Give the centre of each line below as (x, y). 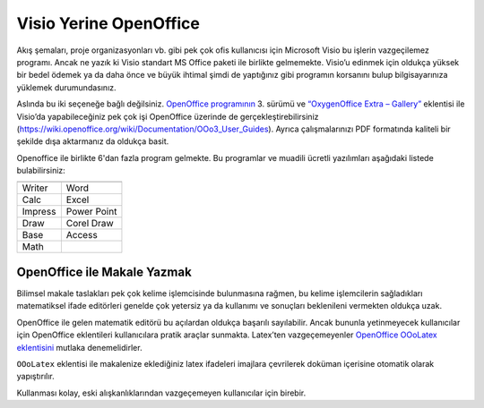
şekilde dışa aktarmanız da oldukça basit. (93, 141)
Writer (35, 188)
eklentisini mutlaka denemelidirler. (79, 347)
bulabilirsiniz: (41, 171)
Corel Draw (90, 224)
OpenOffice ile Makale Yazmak (104, 272)
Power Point (91, 212)
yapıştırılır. (35, 377)
